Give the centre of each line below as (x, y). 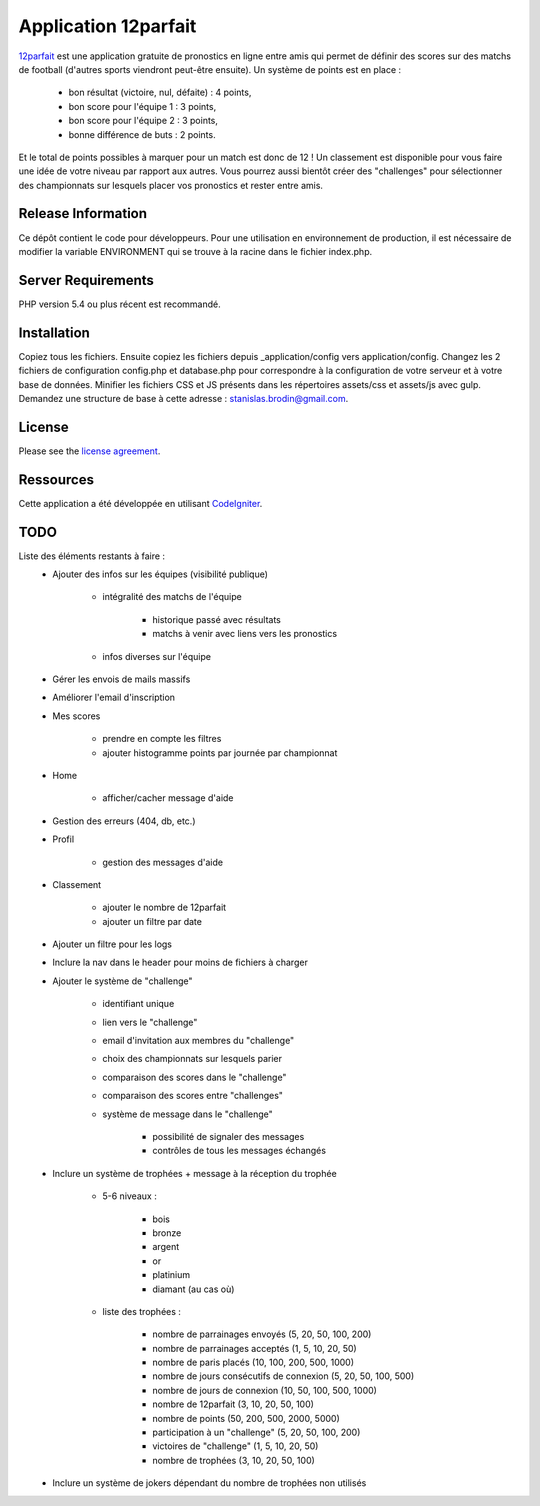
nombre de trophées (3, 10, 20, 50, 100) (233, 1460)
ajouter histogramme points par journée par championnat (220, 752)
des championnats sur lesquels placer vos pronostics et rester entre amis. (171, 185)
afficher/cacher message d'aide (168, 798)
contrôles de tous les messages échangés (239, 1151)
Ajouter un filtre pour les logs (112, 944)
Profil (63, 839)
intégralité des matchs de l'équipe (172, 597)
